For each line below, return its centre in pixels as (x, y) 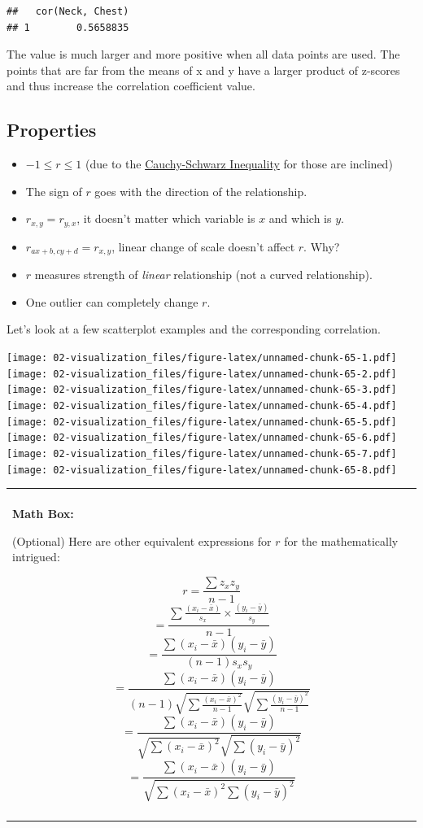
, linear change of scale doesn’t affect (203, 246)
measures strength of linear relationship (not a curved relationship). (203, 275)
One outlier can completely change (112, 301)
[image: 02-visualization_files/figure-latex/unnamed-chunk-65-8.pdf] (202, 470)
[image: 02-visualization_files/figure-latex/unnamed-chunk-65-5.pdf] (202, 422)
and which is (300, 218)
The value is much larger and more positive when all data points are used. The (203, 54)
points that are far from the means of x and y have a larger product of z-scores (203, 70)
